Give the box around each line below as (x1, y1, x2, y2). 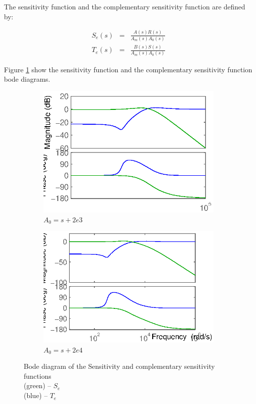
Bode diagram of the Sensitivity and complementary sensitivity (24, 361, 215, 371)
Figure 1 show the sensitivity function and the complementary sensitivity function (4, 64, 253, 74)
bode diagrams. (4, 74, 50, 84)
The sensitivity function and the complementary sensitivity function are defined (4, 1, 246, 11)
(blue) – (24, 390, 48, 401)
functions (24, 370, 51, 381)
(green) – (24, 380, 51, 391)
